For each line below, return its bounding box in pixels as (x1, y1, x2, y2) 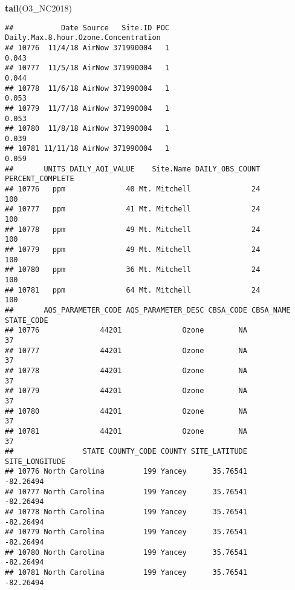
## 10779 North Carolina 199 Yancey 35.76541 (5, 528, 247, 537)
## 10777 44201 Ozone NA (5, 346, 247, 355)
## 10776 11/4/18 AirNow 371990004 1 (5, 43, 170, 52)
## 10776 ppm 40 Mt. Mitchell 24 (5, 185, 261, 194)
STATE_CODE (5, 316, 48, 325)
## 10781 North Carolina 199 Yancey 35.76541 (5, 568, 247, 577)
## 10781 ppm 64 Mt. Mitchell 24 (5, 285, 261, 294)
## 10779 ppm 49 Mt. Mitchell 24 (5, 245, 261, 254)
